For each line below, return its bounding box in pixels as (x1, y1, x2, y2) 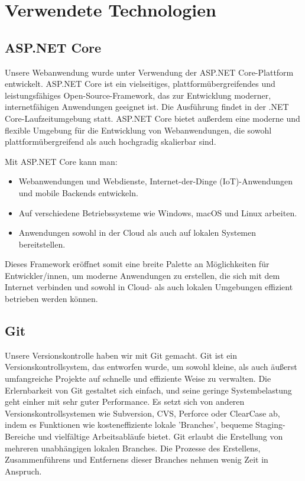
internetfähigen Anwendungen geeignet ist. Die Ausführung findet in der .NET (5, 100, 289, 113)
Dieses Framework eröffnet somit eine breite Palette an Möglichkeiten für (5, 258, 270, 270)
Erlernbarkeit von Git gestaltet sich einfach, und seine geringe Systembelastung (5, 383, 292, 396)
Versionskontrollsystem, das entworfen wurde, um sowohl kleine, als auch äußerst (5, 360, 297, 373)
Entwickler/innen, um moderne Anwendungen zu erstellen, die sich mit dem (5, 269, 280, 281)
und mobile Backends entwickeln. (18, 186, 138, 199)
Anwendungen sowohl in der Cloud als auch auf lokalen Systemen (18, 226, 257, 239)
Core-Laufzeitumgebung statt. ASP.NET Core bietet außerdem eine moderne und (5, 112, 300, 124)
